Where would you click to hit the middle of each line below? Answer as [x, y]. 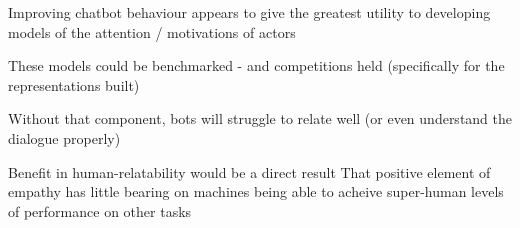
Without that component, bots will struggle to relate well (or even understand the [260, 118]
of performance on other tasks [100, 210]
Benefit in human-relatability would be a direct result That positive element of [249, 171]
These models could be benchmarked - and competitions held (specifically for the [256, 65]
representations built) [74, 84]
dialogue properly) [64, 137]
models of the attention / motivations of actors [152, 31]
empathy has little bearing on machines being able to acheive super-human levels [256, 191]
